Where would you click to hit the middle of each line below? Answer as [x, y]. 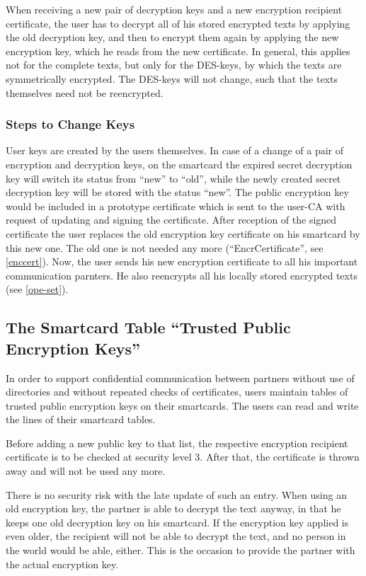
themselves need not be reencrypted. [85, 92]
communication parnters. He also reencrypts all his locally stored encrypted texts [182, 275]
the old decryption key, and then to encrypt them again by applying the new [172, 37]
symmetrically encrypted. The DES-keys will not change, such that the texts [172, 78]
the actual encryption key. [62, 564]
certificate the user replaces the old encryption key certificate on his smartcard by [183, 233]
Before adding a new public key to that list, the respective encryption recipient [177, 443]
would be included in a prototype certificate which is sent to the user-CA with [176, 206]
